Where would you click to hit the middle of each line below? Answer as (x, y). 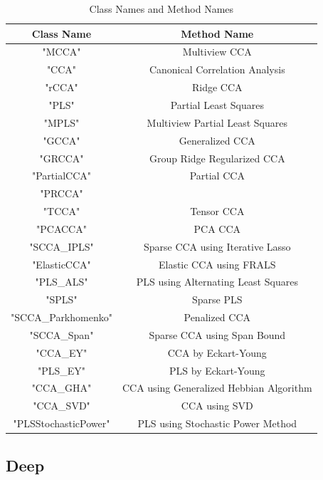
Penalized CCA (217, 317)
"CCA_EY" (62, 352)
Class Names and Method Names (161, 9)
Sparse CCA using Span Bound (217, 334)
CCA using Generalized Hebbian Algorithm (217, 388)
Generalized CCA (217, 140)
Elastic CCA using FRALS (217, 264)
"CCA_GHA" (62, 388)
